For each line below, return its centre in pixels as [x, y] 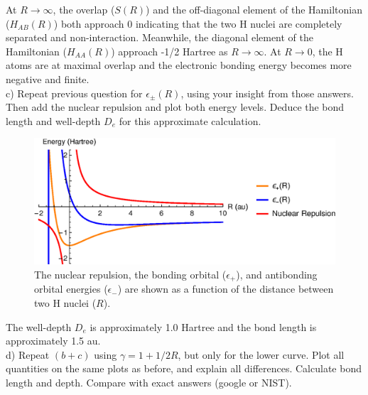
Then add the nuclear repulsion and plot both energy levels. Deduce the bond [175, 107]
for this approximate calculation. [190, 120]
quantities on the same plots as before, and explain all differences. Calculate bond [184, 368]
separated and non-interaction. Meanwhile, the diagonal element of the [160, 37]
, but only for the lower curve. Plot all [261, 354]
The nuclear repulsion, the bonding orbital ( [130, 274]
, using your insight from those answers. [267, 93]
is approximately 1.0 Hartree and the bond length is [203, 326]
